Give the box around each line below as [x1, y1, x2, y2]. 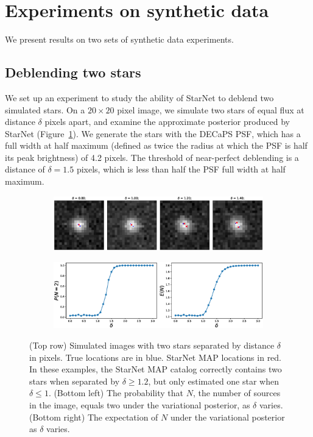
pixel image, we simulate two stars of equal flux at [117, 103, 304, 116]
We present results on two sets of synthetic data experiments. [5, 33, 234, 46]
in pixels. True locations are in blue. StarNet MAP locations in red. [29, 350, 282, 363]
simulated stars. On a [5, 103, 85, 116]
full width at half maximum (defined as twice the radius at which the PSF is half [5, 139, 308, 152]
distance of [5, 163, 45, 176]
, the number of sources [192, 386, 281, 399]
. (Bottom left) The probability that [48, 386, 184, 399]
